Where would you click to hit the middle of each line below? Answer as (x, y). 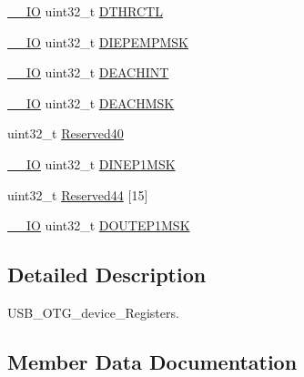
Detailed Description (107, 275)
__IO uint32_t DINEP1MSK (91, 163)
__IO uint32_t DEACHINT (88, 72)
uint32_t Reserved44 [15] (78, 194)
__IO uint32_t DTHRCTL (85, 11)
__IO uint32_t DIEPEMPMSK (98, 41)
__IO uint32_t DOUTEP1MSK (99, 225)
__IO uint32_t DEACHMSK (91, 102)
